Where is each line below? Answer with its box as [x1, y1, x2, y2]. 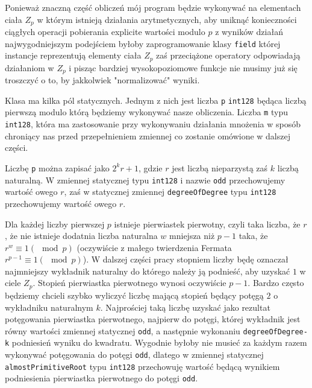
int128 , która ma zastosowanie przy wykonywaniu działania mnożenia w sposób [5, 118, 301, 130]
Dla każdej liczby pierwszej [5, 217, 105, 230]
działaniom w [5, 61, 54, 74]
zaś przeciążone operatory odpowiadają [156, 49, 301, 62]
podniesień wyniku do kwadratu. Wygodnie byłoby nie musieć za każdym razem [11, 336, 307, 349]
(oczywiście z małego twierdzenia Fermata [76, 241, 232, 253]
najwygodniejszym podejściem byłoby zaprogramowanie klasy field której [5, 37, 281, 49]
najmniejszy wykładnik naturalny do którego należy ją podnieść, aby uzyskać [5, 264, 290, 277]
